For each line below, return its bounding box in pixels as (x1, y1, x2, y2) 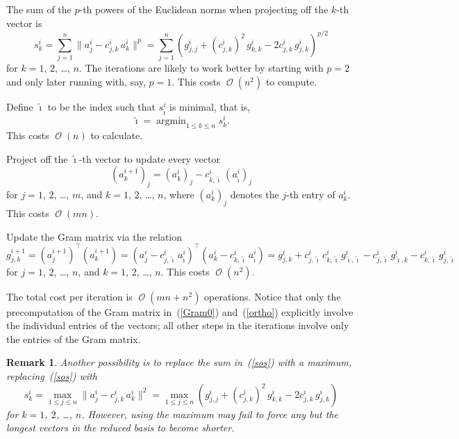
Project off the (6, 151, 68, 166)
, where (163, 187, 194, 202)
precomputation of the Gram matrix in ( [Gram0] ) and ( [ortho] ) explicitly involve (6, 304, 353, 319)
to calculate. (90, 128, 143, 143)
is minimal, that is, (169, 99, 251, 113)
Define (6, 99, 33, 113)
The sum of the (6, 2, 72, 16)
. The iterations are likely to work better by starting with (78, 61, 324, 75)
